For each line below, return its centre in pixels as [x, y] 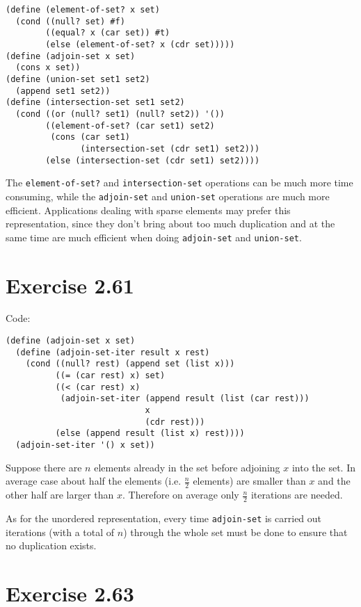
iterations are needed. [297, 495]
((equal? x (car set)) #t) [108, 33]
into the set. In [323, 467]
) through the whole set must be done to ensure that [235, 532]
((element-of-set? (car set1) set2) [130, 126]
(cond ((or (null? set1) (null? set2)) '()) [120, 114]
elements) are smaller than [249, 481]
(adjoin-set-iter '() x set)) [85, 445]
